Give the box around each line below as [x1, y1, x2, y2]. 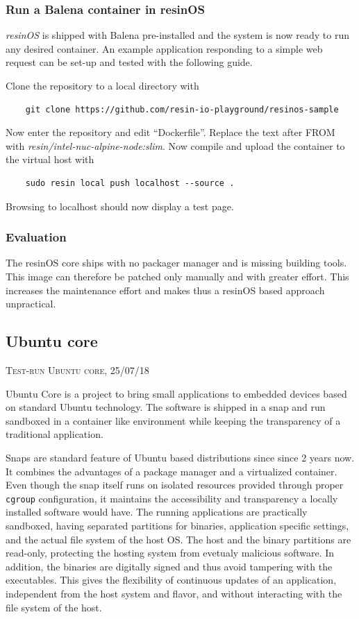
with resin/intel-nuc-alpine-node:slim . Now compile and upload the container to [6, 138, 345, 153]
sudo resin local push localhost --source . [25, 178, 235, 188]
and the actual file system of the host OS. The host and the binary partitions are [6, 532, 351, 546]
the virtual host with [6, 152, 94, 167]
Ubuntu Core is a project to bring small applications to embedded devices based [6, 386, 347, 400]
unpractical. [6, 296, 56, 311]
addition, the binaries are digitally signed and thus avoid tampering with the [6, 559, 333, 573]
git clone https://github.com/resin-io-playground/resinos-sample [25, 104, 339, 115]
